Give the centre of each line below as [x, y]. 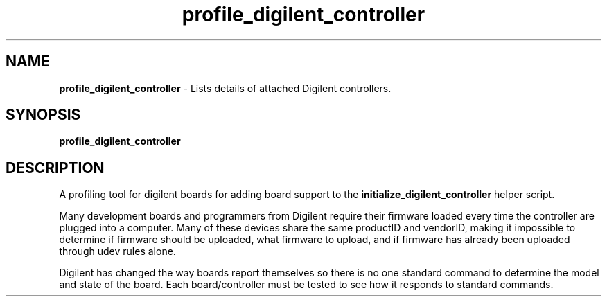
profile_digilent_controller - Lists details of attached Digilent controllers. [225, 88]
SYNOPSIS [43, 115]
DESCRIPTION [55, 168]
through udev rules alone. [117, 251]
